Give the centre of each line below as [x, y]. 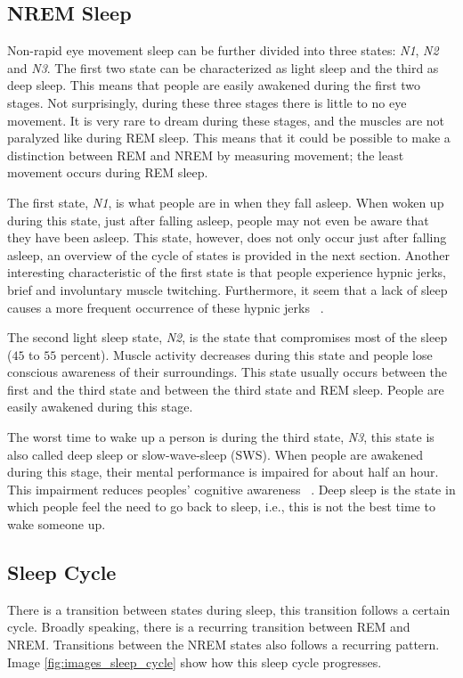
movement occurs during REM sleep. [108, 172]
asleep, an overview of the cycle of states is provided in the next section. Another [229, 254]
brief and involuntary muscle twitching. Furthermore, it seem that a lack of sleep [227, 289]
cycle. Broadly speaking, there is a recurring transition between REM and [209, 627]
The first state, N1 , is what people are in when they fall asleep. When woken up [226, 202]
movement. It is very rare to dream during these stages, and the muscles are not [226, 120]
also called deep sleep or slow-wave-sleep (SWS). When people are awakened [215, 454]
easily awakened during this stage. [100, 407]
